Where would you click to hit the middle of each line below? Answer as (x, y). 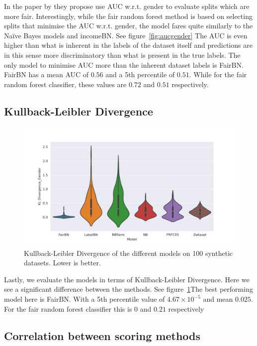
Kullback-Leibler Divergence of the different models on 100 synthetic (128, 253)
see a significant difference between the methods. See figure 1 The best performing (128, 289)
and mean (218, 299)
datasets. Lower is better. (62, 263)
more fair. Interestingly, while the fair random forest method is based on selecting (128, 16)
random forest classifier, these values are (65, 84)
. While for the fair (218, 74)
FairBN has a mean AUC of (46, 74)
